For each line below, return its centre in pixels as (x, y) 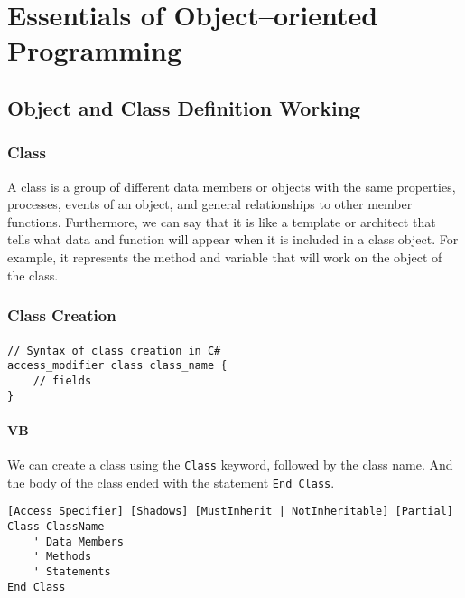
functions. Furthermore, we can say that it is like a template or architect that (222, 221)
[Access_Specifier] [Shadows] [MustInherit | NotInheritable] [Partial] (230, 512)
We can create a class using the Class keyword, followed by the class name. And (230, 464)
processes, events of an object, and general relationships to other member (210, 204)
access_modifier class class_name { (117, 366)
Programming (94, 50)
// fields (62, 380)
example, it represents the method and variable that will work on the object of (225, 256)
